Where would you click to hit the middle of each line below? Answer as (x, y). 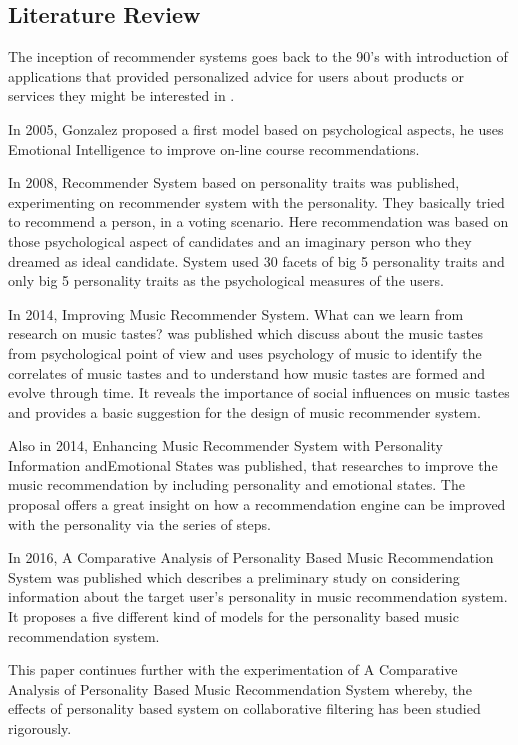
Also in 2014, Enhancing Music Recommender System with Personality (225, 445)
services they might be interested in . (121, 95)
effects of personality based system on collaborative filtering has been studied (244, 708)
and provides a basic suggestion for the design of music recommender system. (244, 411)
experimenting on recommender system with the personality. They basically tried (256, 201)
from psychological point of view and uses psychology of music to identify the (245, 352)
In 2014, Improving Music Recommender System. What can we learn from (236, 313)
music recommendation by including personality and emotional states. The (236, 484)
